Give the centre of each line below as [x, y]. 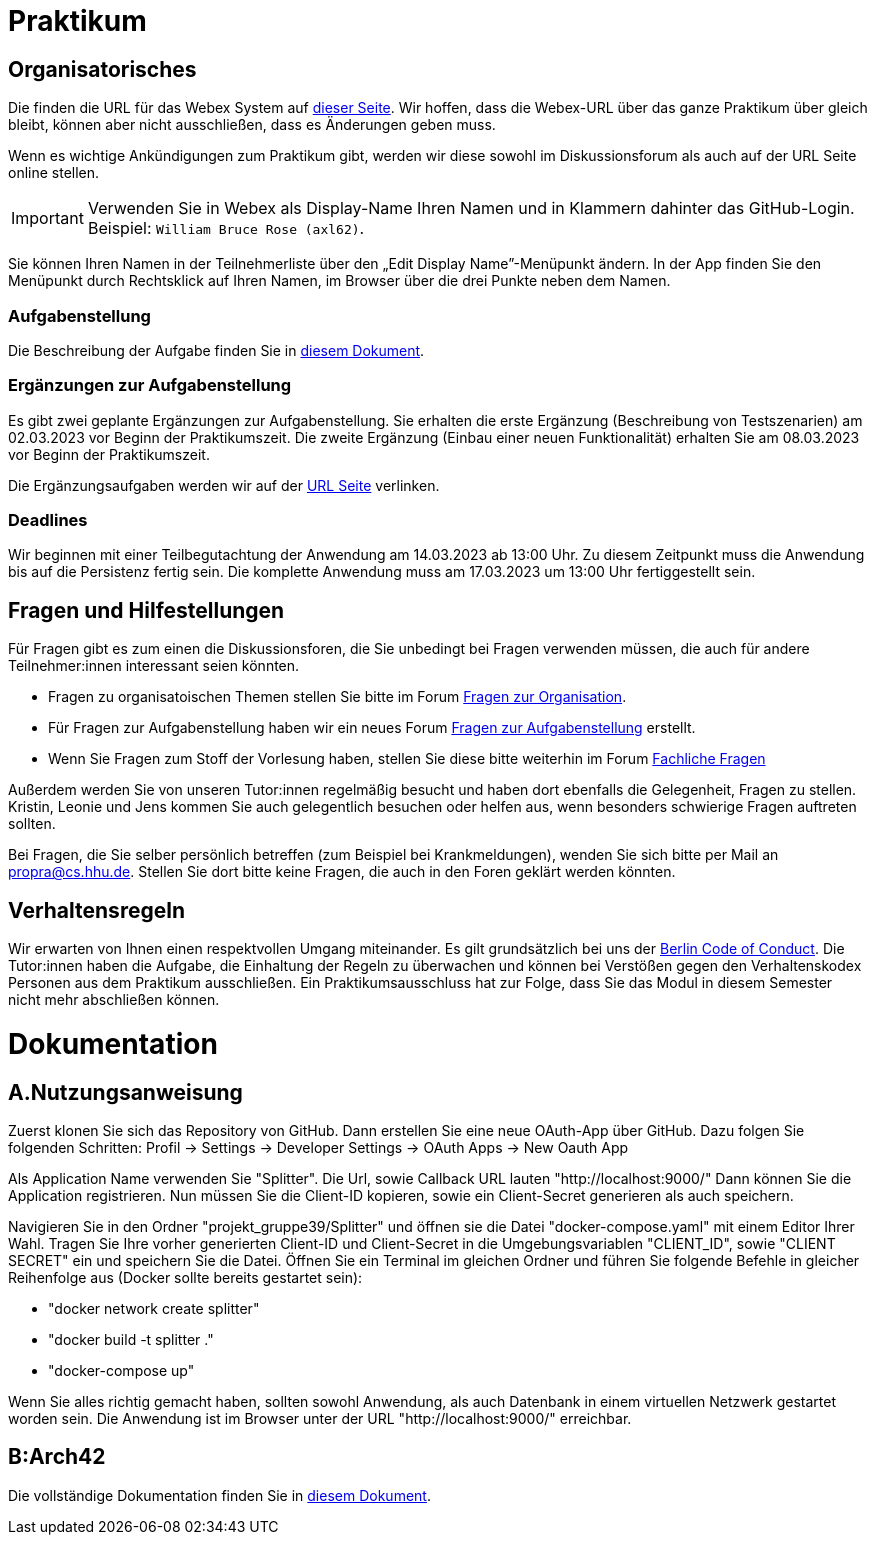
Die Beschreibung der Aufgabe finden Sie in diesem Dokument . [216, 350]
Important [47, 218]
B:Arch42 [57, 1457]
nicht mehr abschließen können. [114, 1000]
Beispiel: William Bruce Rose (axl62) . [226, 228]
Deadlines [48, 520]
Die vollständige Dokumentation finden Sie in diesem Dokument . [219, 1495]
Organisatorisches [102, 69]
